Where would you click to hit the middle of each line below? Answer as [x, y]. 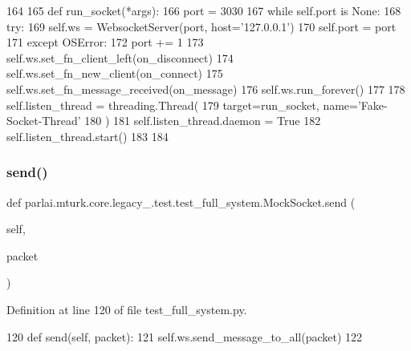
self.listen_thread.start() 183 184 [87, 136]
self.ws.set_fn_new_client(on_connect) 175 [115, 73]
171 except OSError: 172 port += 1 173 [105, 42]
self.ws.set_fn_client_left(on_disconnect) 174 [120, 57]
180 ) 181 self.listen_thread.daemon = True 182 [203, 121]
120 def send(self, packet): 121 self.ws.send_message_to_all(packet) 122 [185, 336]
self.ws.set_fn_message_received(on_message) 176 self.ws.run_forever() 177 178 [206, 89]
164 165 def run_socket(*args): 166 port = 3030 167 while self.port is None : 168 [204, 10]
